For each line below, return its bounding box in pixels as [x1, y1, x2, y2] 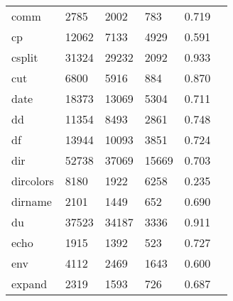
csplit [11, 49, 38, 65]
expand [11, 275, 48, 292]
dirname [11, 193, 52, 209]
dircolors [11, 173, 54, 189]
